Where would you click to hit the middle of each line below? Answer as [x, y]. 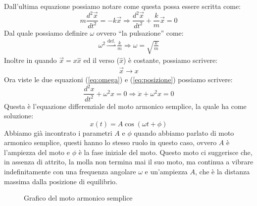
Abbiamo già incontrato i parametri [58, 132]
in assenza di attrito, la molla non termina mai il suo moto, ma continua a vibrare [129, 162]
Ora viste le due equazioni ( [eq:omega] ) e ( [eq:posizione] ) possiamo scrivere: [118, 79]
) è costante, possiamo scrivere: [170, 60]
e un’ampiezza [166, 172]
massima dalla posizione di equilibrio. [61, 181]
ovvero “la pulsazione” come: [140, 32]
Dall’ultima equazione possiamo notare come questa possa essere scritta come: [123, 6]
